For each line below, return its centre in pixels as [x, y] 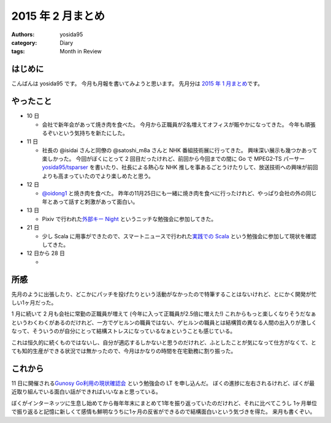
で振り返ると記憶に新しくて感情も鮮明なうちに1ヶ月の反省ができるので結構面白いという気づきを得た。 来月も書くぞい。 [163, 412]
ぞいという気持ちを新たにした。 [87, 133]
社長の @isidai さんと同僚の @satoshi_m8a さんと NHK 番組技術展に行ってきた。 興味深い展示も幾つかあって [180, 150]
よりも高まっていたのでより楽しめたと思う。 [98, 176]
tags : [18, 52]
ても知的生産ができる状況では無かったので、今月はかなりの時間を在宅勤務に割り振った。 [124, 351]
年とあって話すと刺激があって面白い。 [90, 202]
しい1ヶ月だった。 [34, 303]
